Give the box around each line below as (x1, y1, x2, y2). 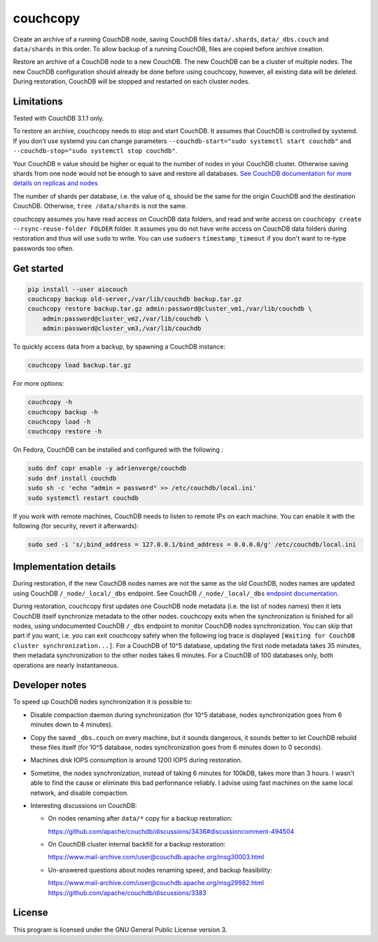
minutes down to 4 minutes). (30, 720, 113, 729)
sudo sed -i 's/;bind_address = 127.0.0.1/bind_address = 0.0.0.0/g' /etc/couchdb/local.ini (27, 540, 356, 549)
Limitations (13, 95, 63, 107)
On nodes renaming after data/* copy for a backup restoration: (48, 814, 233, 823)
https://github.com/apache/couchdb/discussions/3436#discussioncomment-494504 (48, 827, 295, 835)
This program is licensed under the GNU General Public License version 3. (13, 925, 227, 934)
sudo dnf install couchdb (27, 474, 117, 482)
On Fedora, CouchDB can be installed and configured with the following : (13, 445, 223, 454)
